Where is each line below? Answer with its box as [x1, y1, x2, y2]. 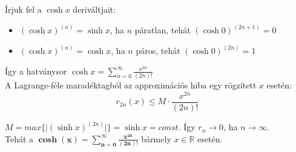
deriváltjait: [73, 3, 116, 15]
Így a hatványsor [5, 64, 67, 77]
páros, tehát [136, 44, 180, 57]
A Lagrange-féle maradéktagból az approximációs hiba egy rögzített [5, 78, 257, 91]
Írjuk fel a [5, 3, 42, 15]
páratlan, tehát [134, 24, 191, 36]
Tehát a [5, 132, 34, 145]
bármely [141, 132, 171, 145]
